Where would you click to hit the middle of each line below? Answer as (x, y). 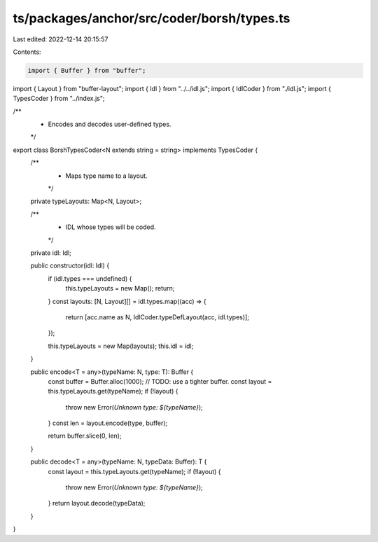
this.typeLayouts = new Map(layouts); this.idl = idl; (121, 346)
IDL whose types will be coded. (111, 227)
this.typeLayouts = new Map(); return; (120, 289)
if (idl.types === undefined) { (90, 278)
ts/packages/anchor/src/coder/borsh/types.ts (152, 18)
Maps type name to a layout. (106, 176)
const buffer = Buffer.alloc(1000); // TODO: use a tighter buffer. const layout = (160, 381)
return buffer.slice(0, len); (85, 436)
